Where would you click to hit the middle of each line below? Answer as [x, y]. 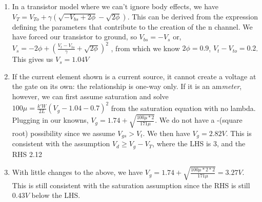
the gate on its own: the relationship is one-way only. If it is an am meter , [127, 86]
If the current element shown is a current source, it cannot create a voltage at [134, 76]
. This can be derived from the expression [193, 16]
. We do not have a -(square [199, 120]
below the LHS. [56, 195]
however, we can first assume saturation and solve [90, 96]
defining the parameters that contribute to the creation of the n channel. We [132, 26]
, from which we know [145, 48]
